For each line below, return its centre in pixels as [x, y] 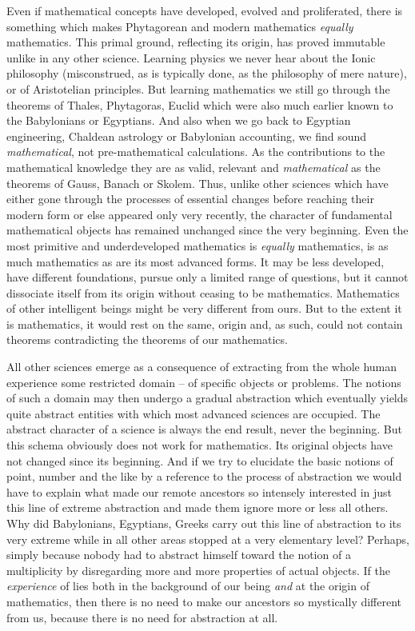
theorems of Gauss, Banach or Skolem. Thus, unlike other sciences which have [198, 183]
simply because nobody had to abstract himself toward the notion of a [179, 555]
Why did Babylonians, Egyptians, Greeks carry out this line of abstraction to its [204, 523]
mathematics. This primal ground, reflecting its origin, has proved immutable [196, 42]
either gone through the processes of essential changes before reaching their [190, 199]
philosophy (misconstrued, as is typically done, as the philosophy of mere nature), [207, 73]
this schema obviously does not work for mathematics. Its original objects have [200, 445]
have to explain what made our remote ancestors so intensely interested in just [200, 491]
